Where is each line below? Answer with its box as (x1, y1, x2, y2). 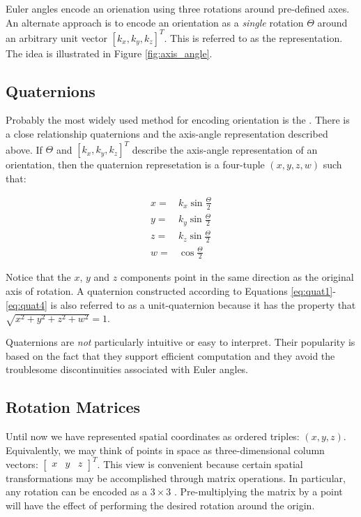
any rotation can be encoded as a (6, 484, 148, 499)
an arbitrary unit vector (6, 30, 108, 45)
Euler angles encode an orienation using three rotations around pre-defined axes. (6, 1, 350, 15)
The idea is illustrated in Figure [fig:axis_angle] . (6, 45, 213, 60)
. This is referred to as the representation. (164, 30, 343, 45)
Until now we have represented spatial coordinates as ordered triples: (6, 428, 300, 443)
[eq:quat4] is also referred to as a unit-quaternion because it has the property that (6, 297, 356, 312)
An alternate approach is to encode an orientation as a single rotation (6, 15, 304, 29)
